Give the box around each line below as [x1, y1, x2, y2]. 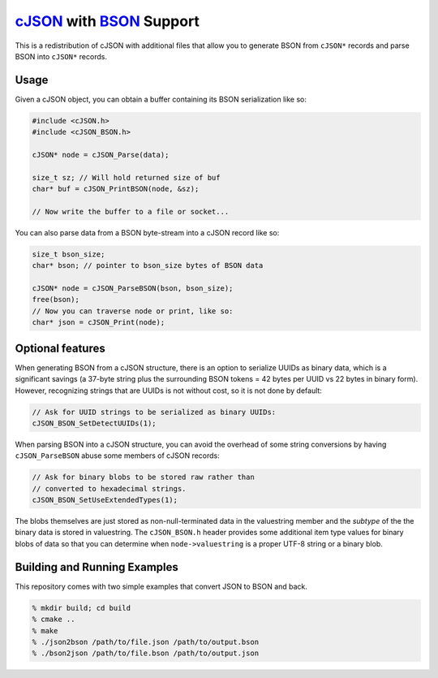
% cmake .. [32, 615, 75, 624]
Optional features [15, 341, 105, 355]
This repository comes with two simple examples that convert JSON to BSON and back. [15, 581, 308, 591]
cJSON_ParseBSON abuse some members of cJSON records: [15, 451, 221, 460]
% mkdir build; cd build [32, 603, 131, 612]
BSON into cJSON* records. [15, 51, 107, 61]
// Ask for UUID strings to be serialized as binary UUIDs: [32, 407, 277, 417]
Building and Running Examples [15, 560, 178, 574]
